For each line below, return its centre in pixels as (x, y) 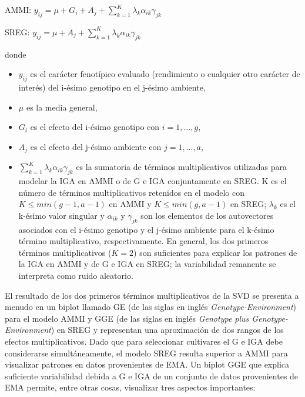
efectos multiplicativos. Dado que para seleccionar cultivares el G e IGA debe (144, 341)
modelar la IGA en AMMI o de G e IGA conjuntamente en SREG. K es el (152, 181)
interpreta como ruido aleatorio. (76, 275)
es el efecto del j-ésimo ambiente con (96, 146)
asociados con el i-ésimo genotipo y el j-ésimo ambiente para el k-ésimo (146, 229)
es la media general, (62, 107)
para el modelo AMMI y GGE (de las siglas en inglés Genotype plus (127, 318)
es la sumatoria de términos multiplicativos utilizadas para (182, 167)
